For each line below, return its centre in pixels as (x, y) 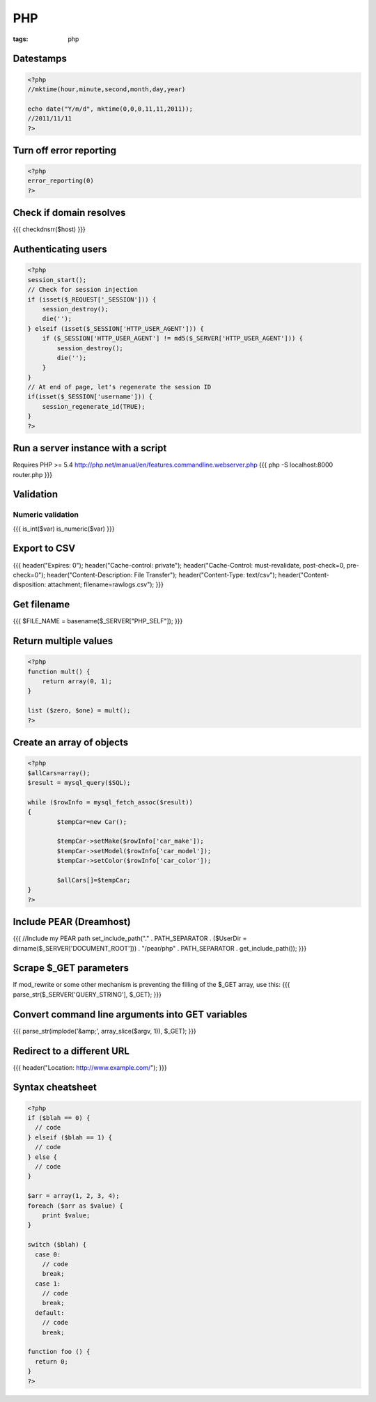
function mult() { (59, 671)
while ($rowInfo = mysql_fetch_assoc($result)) (110, 802)
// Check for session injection (83, 290)
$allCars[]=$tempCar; (94, 880)
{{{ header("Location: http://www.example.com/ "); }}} (90, 1067)
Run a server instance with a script (90, 448)
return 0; (52, 1361)
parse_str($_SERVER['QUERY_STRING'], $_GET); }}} (87, 994)
